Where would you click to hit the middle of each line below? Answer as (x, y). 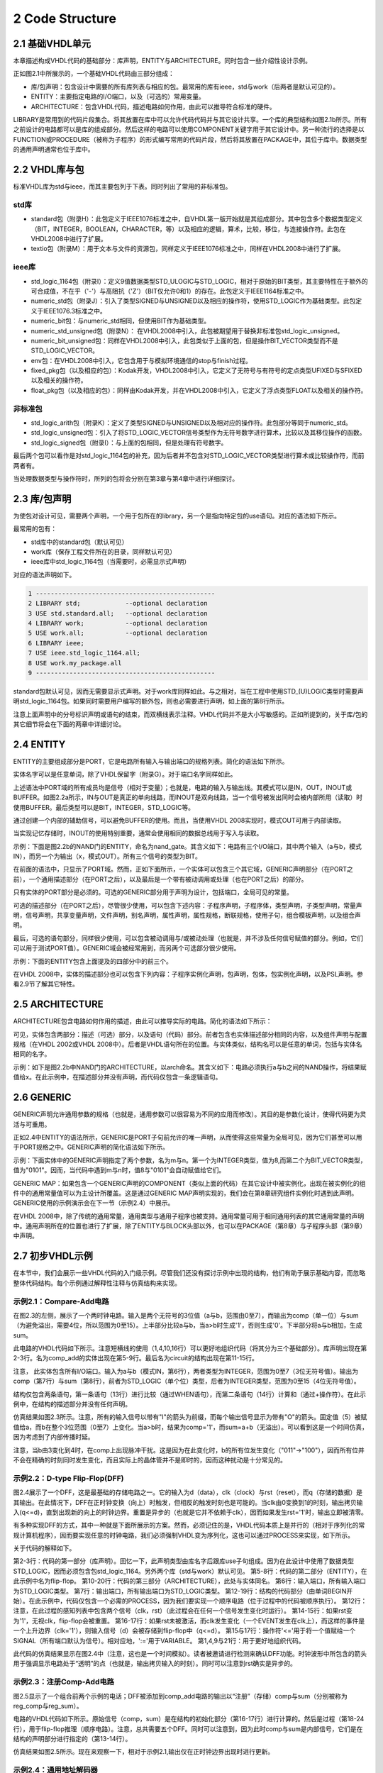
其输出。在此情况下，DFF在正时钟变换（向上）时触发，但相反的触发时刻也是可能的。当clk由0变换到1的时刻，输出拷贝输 (188, 1502)
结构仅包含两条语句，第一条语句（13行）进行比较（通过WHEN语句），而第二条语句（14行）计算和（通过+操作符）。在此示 (190, 1394)
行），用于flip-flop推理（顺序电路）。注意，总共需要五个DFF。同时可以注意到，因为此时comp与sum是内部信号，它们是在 (188, 1729)
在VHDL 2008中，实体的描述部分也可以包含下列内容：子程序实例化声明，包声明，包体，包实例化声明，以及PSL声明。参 (188, 974)
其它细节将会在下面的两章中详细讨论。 (69, 724)
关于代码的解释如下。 (44, 1548)
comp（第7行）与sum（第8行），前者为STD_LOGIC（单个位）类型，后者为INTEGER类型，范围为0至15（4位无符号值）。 (187, 1381)
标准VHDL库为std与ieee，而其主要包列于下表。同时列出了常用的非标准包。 (122, 187)
